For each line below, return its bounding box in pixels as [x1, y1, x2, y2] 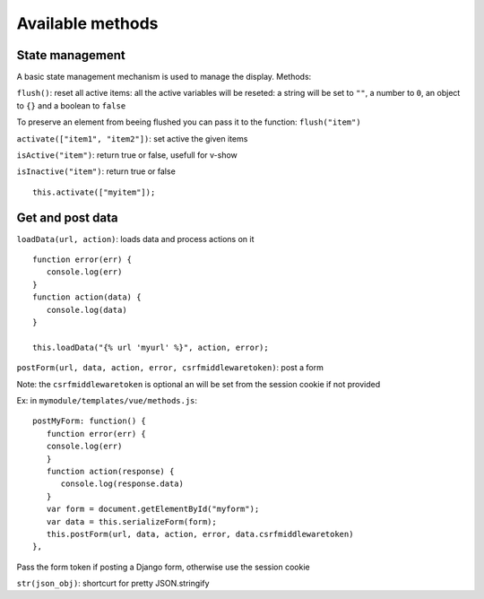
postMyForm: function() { [32, 416, 147, 426]
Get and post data [16, 210, 118, 225]
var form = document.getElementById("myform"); [46, 504, 260, 515]
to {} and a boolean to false [16, 100, 126, 111]
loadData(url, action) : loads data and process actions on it [16, 233, 255, 244]
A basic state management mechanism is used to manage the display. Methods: [16, 72, 312, 82]
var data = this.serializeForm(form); [46, 517, 217, 526]
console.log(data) [46, 305, 127, 315]
